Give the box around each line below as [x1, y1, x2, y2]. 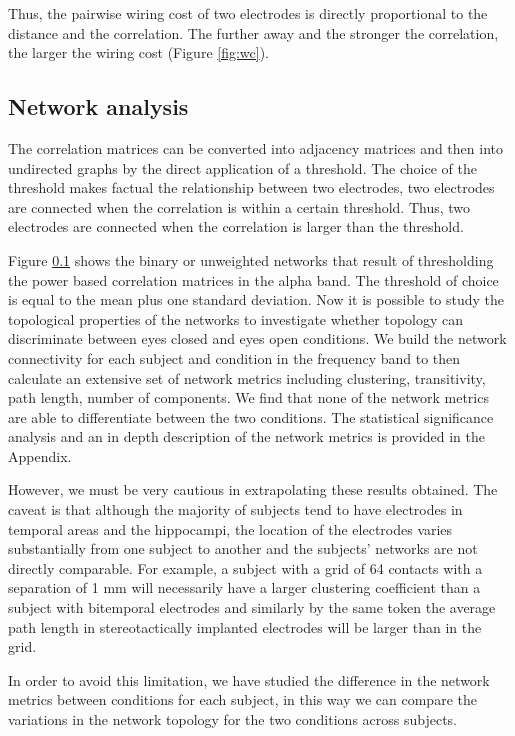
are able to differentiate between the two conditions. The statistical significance [8, 406, 494, 427]
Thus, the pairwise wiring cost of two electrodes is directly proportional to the [8, 3, 488, 23]
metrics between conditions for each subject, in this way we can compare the [8, 689, 477, 710]
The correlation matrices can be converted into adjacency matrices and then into [8, 137, 503, 158]
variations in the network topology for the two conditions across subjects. [8, 709, 458, 730]
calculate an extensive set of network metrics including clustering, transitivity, [8, 367, 486, 388]
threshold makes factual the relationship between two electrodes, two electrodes [8, 177, 495, 198]
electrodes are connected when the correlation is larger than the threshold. [8, 216, 464, 237]
